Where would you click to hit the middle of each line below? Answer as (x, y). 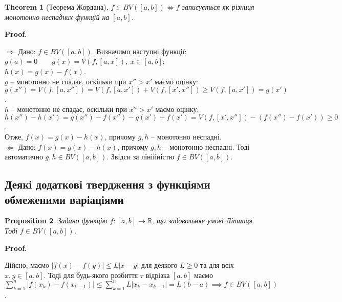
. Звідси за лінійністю (141, 157)
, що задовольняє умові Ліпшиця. (203, 220)
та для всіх (217, 265)
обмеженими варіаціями (64, 199)
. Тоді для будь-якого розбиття (91, 275)
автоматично (24, 157)
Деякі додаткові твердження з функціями (108, 184)
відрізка (158, 275)
